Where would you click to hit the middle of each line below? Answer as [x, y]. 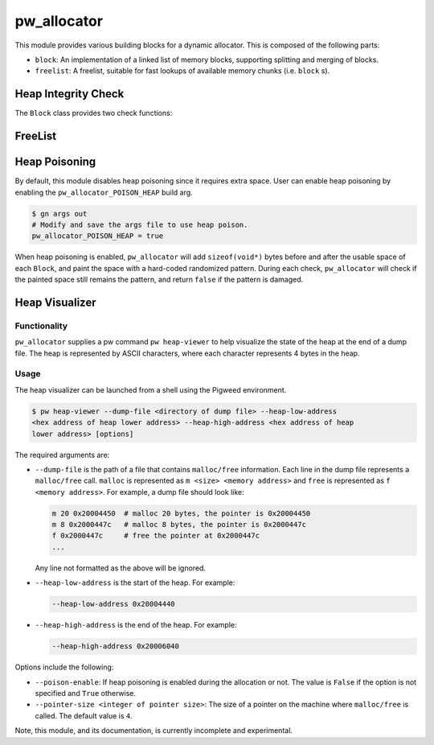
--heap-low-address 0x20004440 [114, 604]
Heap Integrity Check [70, 94]
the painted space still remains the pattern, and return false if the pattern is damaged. [159, 280]
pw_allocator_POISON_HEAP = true [98, 236]
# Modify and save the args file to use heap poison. [140, 224]
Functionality [41, 326]
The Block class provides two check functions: [94, 113]
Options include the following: [64, 667]
